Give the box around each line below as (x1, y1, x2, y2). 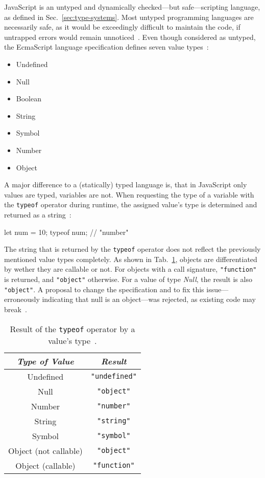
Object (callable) (15, 459, 76, 471)
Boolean (16, 93, 41, 104)
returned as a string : (4, 209, 71, 220)
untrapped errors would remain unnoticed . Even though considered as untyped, (4, 31, 256, 42)
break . (4, 303, 27, 314)
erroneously (4, 294, 40, 305)
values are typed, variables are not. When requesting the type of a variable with (4, 189, 254, 200)
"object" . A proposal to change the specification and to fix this (4, 284, 204, 294)
